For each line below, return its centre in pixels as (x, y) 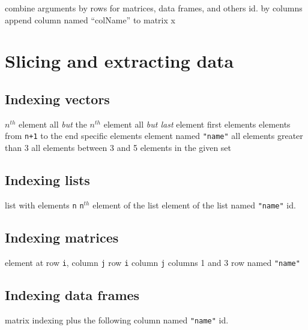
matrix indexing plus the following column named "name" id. (117, 320)
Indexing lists (47, 180)
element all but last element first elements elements (197, 124)
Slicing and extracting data (119, 61)
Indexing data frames (72, 294)
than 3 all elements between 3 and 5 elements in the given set (118, 148)
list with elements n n (44, 205)
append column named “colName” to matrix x (90, 19)
